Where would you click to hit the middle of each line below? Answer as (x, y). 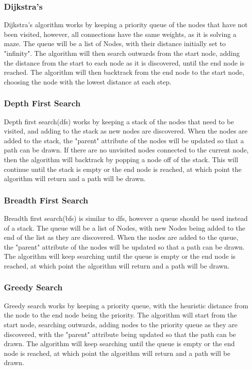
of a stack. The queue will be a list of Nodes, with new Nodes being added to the (125, 227)
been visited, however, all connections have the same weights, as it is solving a (120, 34)
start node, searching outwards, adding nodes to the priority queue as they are (121, 324)
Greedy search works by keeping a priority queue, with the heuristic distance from (126, 305)
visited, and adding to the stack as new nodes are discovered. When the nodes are (126, 131)
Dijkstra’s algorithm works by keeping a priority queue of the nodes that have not (126, 25)
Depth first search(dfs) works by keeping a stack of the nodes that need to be (119, 121)
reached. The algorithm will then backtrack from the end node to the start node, (124, 72)
